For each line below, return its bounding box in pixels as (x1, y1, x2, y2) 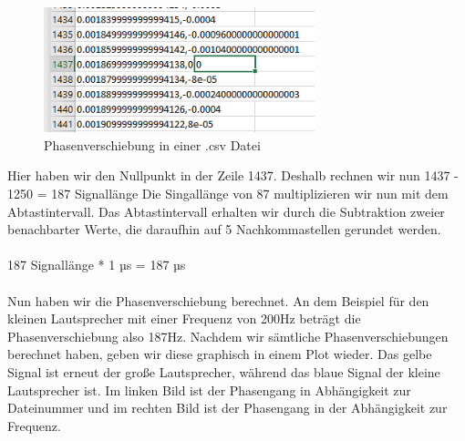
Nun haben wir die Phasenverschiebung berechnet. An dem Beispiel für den (7, 291, 429, 310)
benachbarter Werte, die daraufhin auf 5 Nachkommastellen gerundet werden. (7, 220, 441, 239)
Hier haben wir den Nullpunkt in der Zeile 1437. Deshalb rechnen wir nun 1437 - (7, 166, 459, 185)
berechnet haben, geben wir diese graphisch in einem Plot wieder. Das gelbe (7, 344, 432, 364)
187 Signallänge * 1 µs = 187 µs (7, 255, 186, 274)
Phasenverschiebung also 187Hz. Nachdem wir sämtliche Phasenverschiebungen (7, 326, 449, 345)
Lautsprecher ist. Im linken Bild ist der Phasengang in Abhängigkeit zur (7, 380, 411, 399)
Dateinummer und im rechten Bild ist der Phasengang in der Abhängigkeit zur (7, 398, 448, 417)
